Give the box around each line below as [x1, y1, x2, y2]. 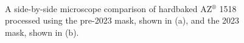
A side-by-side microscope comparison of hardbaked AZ [5, 2, 212, 15]
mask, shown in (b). [5, 25, 79, 38]
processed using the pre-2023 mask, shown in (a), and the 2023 [5, 14, 240, 27]
